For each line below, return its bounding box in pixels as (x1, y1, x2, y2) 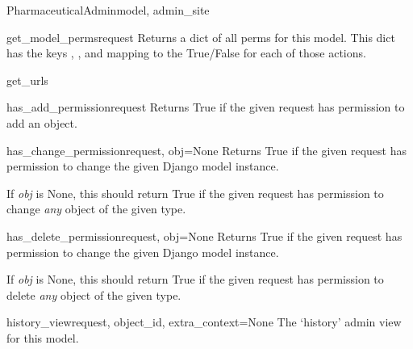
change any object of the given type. (6, 200, 186, 217)
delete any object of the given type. (6, 286, 181, 303)
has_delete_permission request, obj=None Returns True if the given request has (6, 227, 403, 244)
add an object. (6, 114, 77, 131)
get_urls (6, 71, 48, 88)
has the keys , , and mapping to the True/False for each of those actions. (6, 44, 366, 61)
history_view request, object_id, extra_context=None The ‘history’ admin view (6, 313, 402, 330)
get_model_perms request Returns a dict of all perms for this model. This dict (6, 28, 395, 45)
